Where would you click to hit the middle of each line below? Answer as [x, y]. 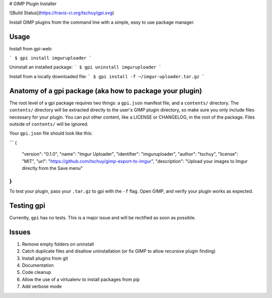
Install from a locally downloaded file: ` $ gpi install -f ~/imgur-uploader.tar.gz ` [107, 76]
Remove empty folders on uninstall [58, 244]
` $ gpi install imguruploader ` [51, 58]
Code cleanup [37, 272]
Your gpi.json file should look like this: [51, 133]
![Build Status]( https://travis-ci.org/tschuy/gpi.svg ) [62, 13]
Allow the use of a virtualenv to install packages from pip [81, 279]
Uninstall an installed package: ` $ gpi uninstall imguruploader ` [86, 67]
